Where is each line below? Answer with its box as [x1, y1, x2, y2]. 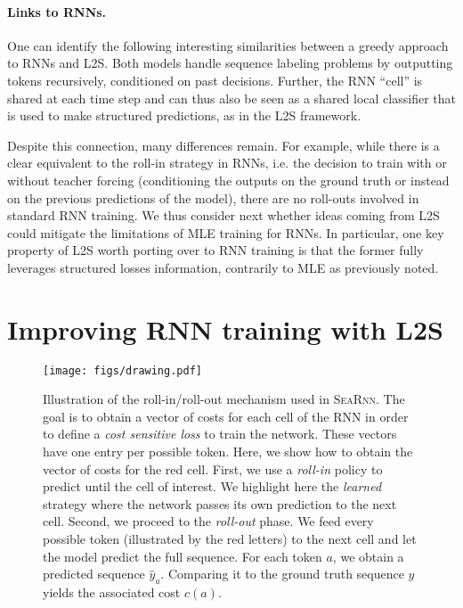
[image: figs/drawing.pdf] [43, 364, 202, 377]
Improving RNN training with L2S [7, 310, 443, 347]
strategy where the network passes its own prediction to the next [43, 494, 397, 513]
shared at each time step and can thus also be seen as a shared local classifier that [7, 88, 456, 107]
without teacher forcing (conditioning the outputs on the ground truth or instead [7, 170, 450, 189]
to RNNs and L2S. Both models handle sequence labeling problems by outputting [7, 53, 453, 72]
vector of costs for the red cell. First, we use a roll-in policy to [43, 459, 383, 478]
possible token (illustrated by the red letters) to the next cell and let [43, 530, 417, 548]
